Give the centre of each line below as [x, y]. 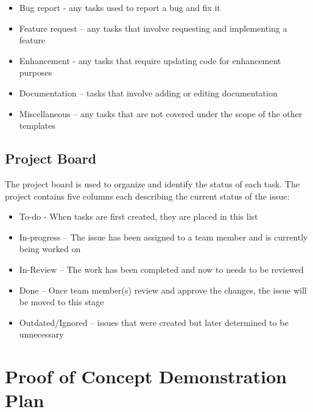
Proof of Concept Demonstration [146, 376]
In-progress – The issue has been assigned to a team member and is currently [164, 237]
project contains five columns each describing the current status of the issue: [147, 196]
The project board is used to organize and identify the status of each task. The [152, 183]
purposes [36, 72]
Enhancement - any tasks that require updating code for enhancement [150, 60]
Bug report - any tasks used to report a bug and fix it [120, 7]
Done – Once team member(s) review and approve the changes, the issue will [163, 290]
